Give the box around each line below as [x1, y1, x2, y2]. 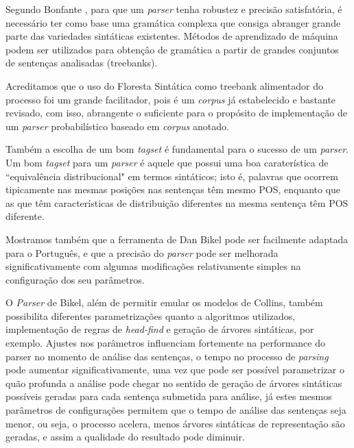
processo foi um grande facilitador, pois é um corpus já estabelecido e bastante [5, 92, 336, 106]
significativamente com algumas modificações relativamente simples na [5, 259, 301, 273]
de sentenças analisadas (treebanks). [5, 55, 158, 70]
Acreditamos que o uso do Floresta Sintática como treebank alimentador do [5, 78, 323, 92]
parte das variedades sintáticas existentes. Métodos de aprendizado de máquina [5, 29, 338, 43]
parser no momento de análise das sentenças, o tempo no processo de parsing [5, 349, 329, 363]
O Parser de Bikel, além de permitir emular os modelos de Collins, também [5, 295, 323, 310]
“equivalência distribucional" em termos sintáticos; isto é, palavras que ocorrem [5, 169, 338, 183]
